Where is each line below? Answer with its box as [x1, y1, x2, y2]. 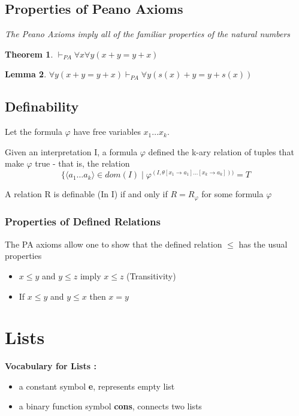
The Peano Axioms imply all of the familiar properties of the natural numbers [5, 28, 291, 40]
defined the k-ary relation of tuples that [148, 145, 294, 158]
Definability [5, 97, 79, 116]
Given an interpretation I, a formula [5, 145, 138, 158]
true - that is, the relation [35, 157, 130, 170]
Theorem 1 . [5, 47, 53, 60]
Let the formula [5, 125, 62, 138]
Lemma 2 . [5, 68, 47, 80]
